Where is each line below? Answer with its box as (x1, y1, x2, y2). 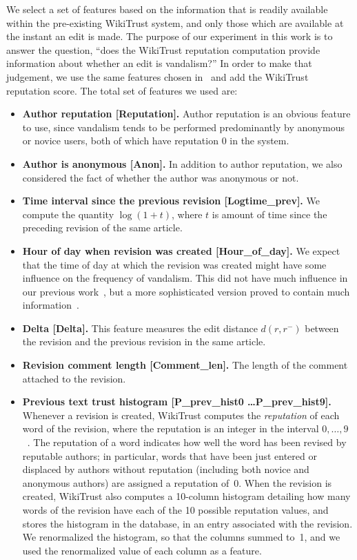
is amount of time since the (212, 206, 327, 221)
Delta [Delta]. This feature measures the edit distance (22, 320, 258, 335)
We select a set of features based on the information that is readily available (6, 2, 328, 16)
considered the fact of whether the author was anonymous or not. (22, 170, 299, 184)
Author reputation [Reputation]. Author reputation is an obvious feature (22, 106, 351, 121)
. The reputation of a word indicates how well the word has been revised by (27, 435, 347, 450)
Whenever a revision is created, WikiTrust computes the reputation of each (22, 407, 340, 422)
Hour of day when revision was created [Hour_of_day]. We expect (22, 243, 340, 258)
